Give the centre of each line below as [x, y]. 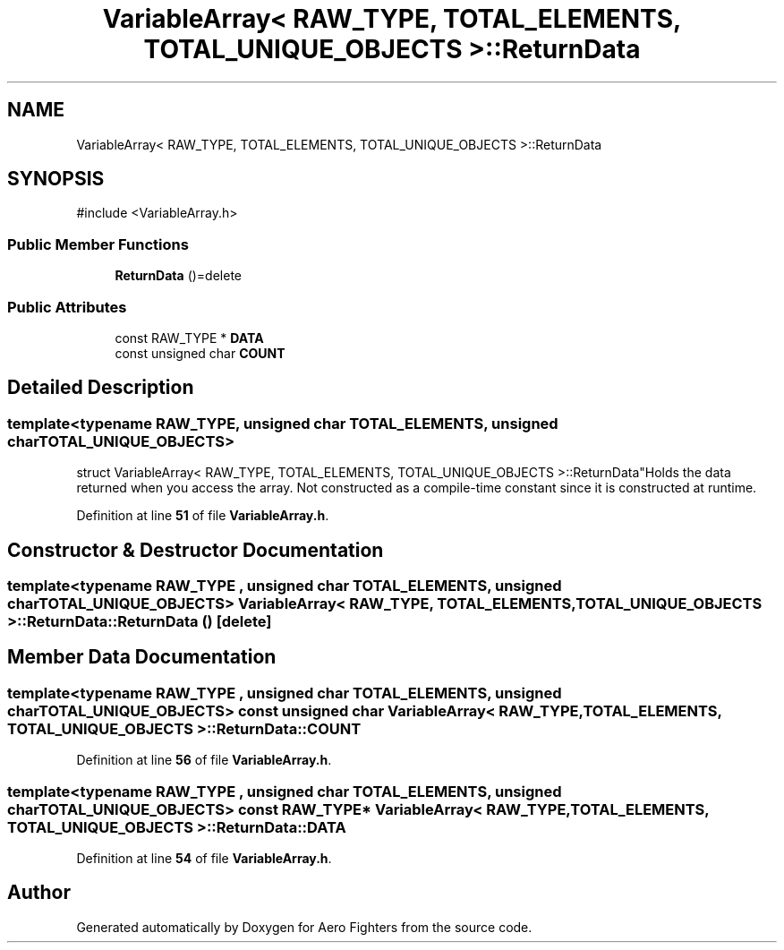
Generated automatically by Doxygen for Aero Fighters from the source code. [304, 927]
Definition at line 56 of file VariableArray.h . [204, 760]
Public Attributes [67, 307]
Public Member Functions [98, 244]
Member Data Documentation [142, 657]
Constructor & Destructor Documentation [196, 550]
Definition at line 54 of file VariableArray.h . [204, 858]
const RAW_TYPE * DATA [189, 338]
